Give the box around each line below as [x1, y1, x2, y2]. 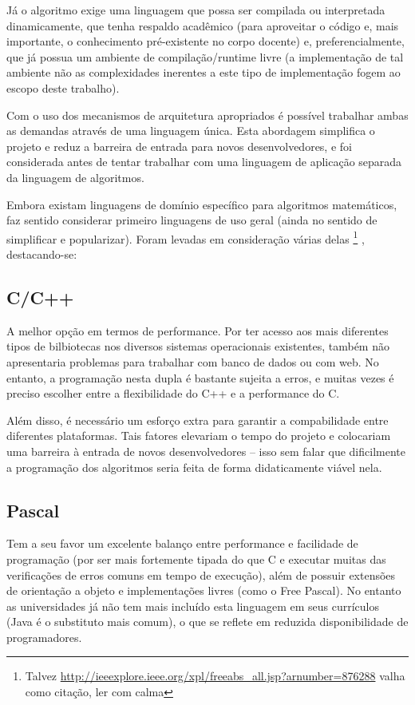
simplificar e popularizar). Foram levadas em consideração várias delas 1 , [6, 228, 365, 247]
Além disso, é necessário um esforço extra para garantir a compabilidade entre [6, 411, 389, 428]
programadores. [6, 628, 82, 645]
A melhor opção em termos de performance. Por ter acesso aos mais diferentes [6, 322, 389, 339]
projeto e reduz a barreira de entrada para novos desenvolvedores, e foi [6, 137, 352, 154]
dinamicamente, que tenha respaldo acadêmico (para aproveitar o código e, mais [6, 17, 399, 34]
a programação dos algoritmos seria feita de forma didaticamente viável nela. [6, 458, 382, 475]
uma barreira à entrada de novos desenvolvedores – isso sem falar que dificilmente [6, 442, 405, 459]
